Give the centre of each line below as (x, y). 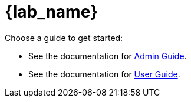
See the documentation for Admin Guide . (108, 56)
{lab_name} (52, 12)
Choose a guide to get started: (64, 38)
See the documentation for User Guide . (104, 74)
